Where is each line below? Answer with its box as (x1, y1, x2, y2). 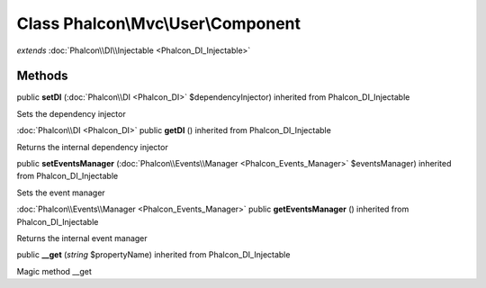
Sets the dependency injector (16, 108, 126, 119)
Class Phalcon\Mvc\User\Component (16, 13, 301, 33)
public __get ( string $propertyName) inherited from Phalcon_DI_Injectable (16, 249, 291, 260)
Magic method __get (16, 265, 92, 276)
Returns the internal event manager (16, 232, 148, 243)
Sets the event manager (16, 187, 105, 198)
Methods (16, 68, 68, 84)
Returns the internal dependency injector (16, 141, 168, 152)
